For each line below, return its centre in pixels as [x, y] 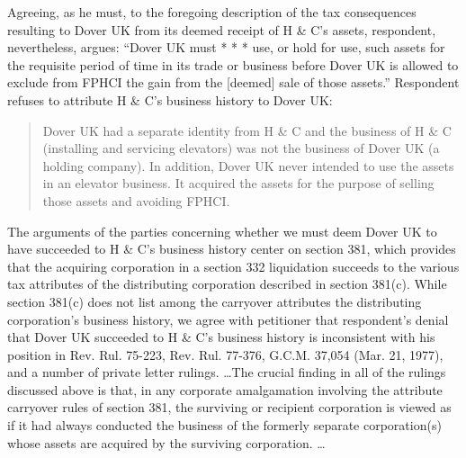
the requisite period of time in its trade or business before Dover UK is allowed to [233, 64]
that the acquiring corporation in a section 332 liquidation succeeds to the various [233, 266]
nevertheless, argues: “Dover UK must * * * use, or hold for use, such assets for [226, 47]
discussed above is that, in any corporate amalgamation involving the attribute [225, 389]
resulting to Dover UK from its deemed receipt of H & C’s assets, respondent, [222, 29]
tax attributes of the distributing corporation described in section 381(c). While [227, 284]
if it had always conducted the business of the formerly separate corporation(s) [224, 425]
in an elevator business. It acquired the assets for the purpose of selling [238, 183]
